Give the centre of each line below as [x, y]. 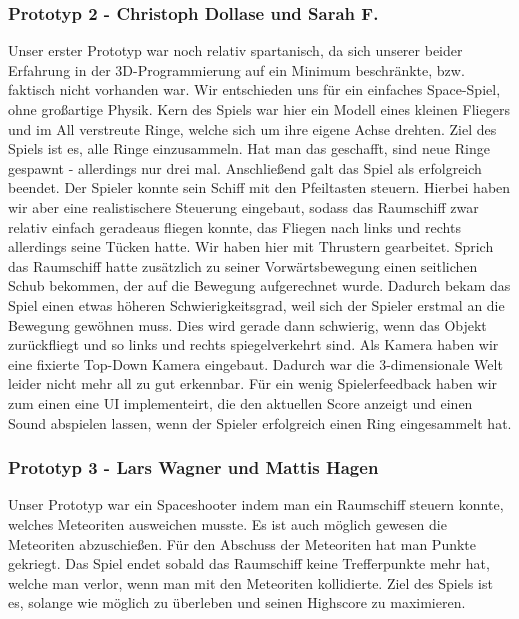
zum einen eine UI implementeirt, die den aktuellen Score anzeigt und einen [240, 402]
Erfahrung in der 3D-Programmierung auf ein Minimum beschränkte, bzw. [236, 69]
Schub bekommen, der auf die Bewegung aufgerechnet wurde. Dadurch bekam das [259, 285]
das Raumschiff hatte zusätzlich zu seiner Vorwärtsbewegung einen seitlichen [243, 265]
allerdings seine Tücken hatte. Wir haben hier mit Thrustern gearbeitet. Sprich [251, 246]
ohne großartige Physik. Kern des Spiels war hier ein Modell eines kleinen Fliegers [259, 109]
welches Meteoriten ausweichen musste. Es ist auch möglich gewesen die [227, 523]
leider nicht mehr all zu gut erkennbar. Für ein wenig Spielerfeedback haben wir [253, 383]
